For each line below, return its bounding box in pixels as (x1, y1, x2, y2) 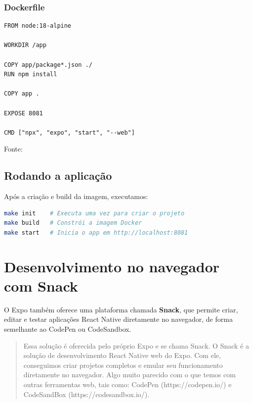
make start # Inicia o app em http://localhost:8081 (4, 229, 188, 236)
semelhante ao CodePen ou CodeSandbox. (4, 324, 131, 334)
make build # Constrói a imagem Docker (4, 219, 142, 227)
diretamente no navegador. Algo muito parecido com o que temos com (23, 369, 236, 380)
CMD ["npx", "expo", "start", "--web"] (4, 129, 135, 136)
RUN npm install (4, 71, 57, 78)
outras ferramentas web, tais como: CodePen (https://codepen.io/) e (23, 379, 232, 389)
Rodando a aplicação (4, 168, 112, 183)
